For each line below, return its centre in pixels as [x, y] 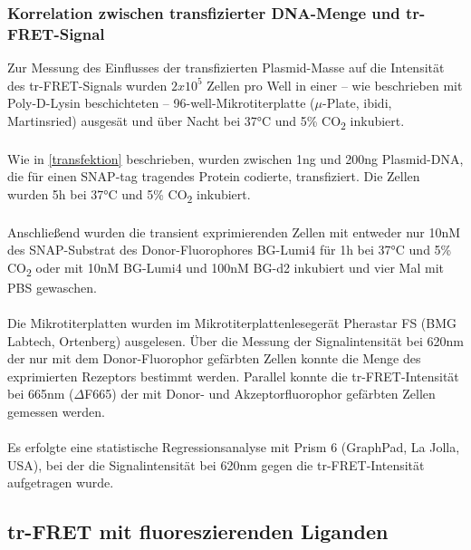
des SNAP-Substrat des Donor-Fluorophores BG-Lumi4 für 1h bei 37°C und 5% [230, 250]
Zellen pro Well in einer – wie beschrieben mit [335, 85]
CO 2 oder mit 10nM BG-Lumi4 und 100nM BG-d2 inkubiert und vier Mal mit [226, 268]
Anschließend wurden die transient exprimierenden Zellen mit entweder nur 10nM [234, 232]
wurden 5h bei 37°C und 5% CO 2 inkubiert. [129, 195]
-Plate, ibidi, [357, 103]
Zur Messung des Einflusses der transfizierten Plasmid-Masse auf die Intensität [226, 68]
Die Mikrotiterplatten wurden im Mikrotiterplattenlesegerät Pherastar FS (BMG [232, 323]
